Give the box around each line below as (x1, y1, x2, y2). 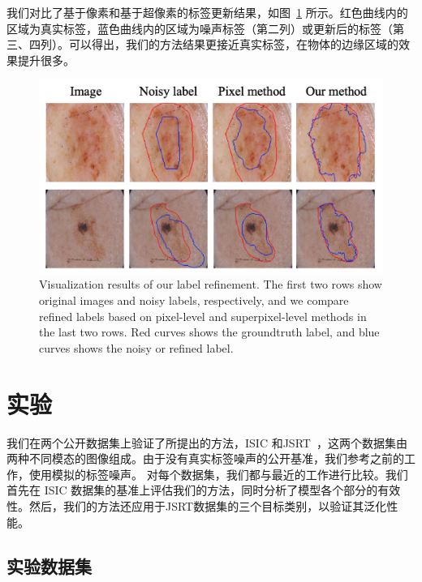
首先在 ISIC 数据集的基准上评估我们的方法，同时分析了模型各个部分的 (6, 481, 378, 499)
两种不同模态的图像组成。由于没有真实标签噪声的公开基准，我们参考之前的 (6, 450, 404, 467)
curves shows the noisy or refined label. (39, 339, 234, 356)
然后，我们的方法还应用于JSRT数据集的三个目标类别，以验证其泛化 (28, 497, 387, 514)
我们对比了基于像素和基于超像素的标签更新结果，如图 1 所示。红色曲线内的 (6, 4, 408, 20)
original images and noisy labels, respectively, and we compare (39, 292, 349, 309)
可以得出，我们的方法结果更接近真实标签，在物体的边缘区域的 (68, 36, 398, 53)
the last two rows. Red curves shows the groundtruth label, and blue (39, 323, 380, 340)
